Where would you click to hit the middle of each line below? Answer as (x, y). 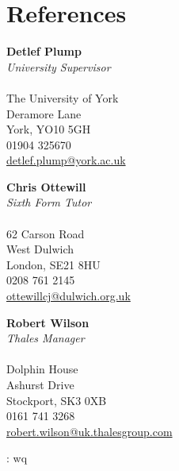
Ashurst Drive (40, 384)
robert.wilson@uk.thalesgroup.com (89, 431)
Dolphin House (42, 369)
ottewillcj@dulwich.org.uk (69, 296)
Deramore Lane (44, 113)
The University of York (63, 97)
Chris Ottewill (46, 186)
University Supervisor (59, 66)
